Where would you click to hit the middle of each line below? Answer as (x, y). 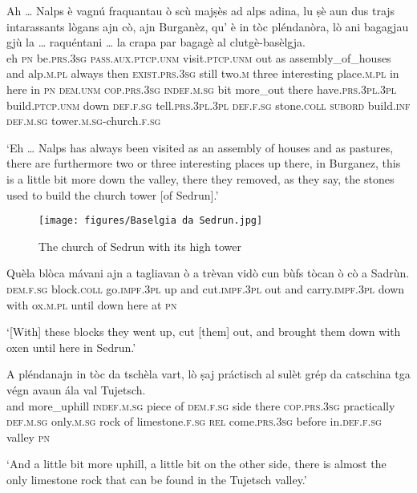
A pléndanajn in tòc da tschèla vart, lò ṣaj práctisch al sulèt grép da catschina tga (208, 374)
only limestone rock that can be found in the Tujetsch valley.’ (157, 479)
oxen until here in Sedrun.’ (71, 347)
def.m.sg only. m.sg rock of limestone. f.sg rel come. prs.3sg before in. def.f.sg (194, 421)
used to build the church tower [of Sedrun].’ (113, 194)
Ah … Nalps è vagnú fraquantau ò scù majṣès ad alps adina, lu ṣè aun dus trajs (201, 10)
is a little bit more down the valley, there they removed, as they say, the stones (200, 178)
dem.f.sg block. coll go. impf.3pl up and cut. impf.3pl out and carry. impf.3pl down (206, 288)
